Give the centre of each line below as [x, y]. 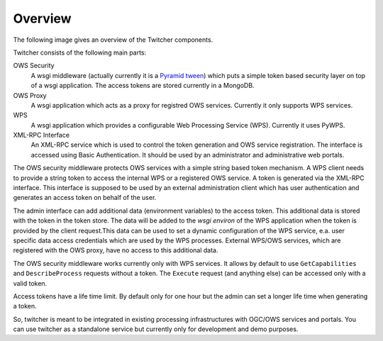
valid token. [30, 283]
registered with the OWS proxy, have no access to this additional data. [116, 250]
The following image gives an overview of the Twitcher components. [113, 40]
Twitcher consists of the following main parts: [80, 52]
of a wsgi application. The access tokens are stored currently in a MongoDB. [143, 86]
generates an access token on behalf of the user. [85, 198]
